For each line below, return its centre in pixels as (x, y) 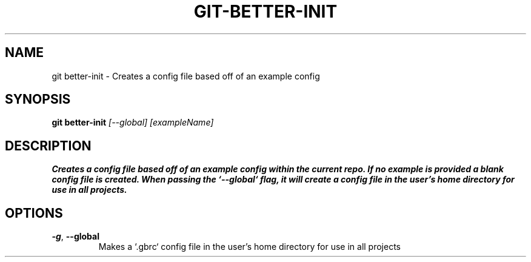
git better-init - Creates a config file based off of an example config (186, 76)
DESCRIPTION (48, 146)
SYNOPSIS (38, 99)
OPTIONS (34, 213)
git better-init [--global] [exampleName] (133, 123)
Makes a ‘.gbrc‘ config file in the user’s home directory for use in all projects (250, 247)
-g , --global (75, 237)
